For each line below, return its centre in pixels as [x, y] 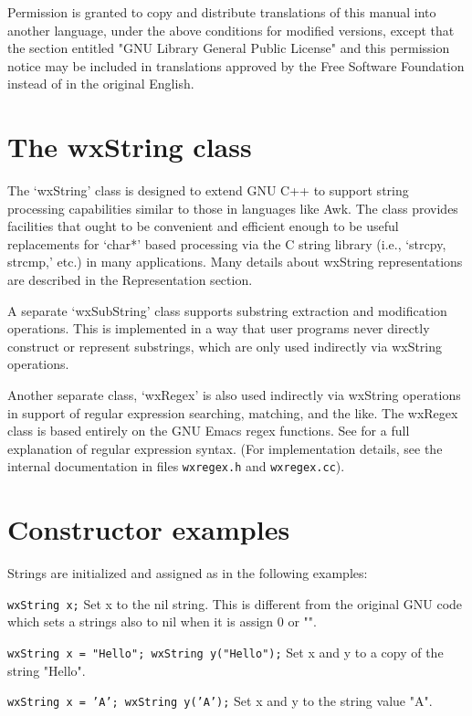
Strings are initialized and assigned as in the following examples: [188, 573]
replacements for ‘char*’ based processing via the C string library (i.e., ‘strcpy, [227, 243]
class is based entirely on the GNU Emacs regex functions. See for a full [209, 431]
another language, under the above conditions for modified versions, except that [231, 30]
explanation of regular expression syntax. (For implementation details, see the [225, 448]
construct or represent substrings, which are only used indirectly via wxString [225, 346]
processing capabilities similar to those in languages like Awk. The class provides [233, 208]
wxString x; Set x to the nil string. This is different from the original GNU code [235, 603]
